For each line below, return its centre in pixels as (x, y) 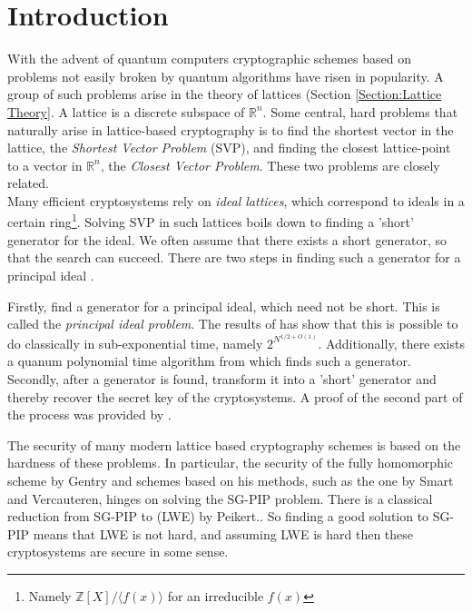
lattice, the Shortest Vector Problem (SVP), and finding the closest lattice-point (229, 148)
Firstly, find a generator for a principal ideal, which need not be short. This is (224, 306)
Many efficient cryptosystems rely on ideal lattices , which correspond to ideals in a (236, 200)
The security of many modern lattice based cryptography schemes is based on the (234, 444)
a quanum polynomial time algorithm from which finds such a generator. (209, 361)
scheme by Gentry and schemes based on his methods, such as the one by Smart (231, 480)
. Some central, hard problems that (360, 111)
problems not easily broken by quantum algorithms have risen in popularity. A (226, 76)
